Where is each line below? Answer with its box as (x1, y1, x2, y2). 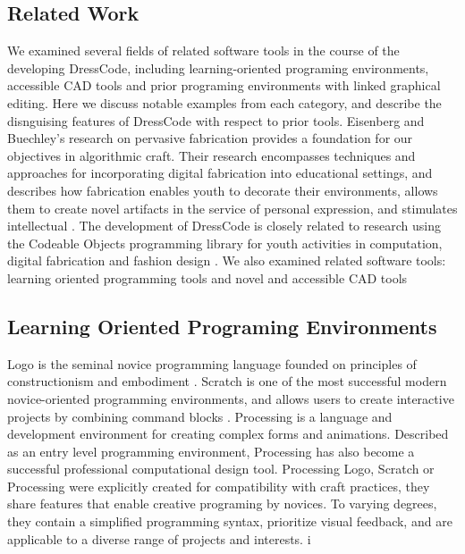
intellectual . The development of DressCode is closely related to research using (7, 216, 441, 235)
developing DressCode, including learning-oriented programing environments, (7, 58, 429, 77)
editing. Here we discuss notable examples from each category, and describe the (7, 93, 442, 112)
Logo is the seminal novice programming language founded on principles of (7, 354, 417, 373)
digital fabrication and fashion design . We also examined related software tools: (7, 251, 446, 270)
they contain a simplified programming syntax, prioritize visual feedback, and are (7, 512, 452, 531)
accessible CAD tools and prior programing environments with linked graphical (7, 76, 441, 95)
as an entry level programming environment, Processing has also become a (7, 441, 415, 460)
